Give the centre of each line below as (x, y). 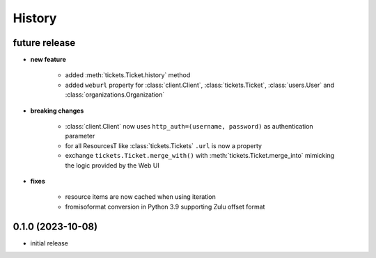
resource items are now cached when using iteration (140, 197)
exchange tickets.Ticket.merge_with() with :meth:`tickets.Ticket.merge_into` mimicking (200, 156)
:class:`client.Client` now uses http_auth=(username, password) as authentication (189, 127)
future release (44, 43)
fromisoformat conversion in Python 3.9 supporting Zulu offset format (165, 207)
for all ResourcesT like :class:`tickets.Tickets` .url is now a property (164, 145)
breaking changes (57, 111)
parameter (80, 136)
